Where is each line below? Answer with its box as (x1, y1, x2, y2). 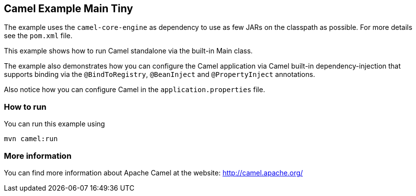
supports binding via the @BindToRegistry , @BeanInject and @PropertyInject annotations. (4, 70, 315, 79)
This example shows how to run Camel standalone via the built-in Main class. (4, 47, 253, 55)
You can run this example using (4, 120, 105, 128)
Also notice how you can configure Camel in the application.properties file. (4, 85, 265, 94)
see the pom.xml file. (4, 31, 73, 40)
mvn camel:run (4, 135, 58, 143)
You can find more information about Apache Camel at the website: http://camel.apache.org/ (4, 168, 303, 177)
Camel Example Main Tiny (4, 2, 133, 15)
